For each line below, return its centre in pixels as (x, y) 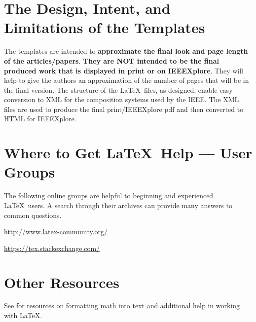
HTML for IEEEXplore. (40, 119)
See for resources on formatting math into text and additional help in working (122, 305)
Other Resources (62, 282)
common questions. (33, 215)
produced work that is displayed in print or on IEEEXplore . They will (124, 70)
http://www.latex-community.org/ (56, 232)
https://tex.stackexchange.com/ (52, 248)
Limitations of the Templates (105, 27)
